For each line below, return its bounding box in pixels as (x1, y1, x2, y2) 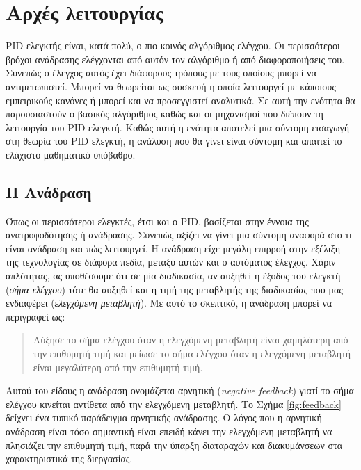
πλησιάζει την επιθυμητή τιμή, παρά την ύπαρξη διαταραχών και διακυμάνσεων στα (6, 437, 342, 452)
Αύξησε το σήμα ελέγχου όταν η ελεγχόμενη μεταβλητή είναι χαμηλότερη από (33, 332, 348, 347)
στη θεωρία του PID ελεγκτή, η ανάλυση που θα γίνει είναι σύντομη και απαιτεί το (6, 133, 342, 148)
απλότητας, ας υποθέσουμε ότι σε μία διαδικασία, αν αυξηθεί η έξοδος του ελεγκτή (6, 268, 341, 283)
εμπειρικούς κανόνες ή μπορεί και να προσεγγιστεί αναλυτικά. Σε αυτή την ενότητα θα (6, 92, 355, 107)
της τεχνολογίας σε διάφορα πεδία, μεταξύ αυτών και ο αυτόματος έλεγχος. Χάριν (6, 254, 336, 269)
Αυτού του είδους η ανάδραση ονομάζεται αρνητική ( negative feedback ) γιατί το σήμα (6, 383, 354, 398)
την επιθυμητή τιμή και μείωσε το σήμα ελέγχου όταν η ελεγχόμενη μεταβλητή (33, 346, 351, 361)
